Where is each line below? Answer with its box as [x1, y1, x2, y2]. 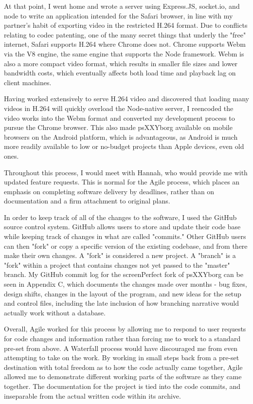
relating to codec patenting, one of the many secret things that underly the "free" [4, 29, 246, 39]
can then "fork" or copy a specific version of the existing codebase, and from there [4, 240, 248, 251]
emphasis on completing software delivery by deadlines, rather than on [4, 186, 215, 196]
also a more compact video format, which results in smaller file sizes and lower [4, 58, 238, 68]
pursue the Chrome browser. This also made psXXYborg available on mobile [4, 122, 233, 132]
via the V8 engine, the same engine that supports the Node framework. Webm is [4, 48, 244, 58]
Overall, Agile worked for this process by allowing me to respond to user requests [4, 324, 246, 334]
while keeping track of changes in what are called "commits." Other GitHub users [4, 231, 246, 241]
